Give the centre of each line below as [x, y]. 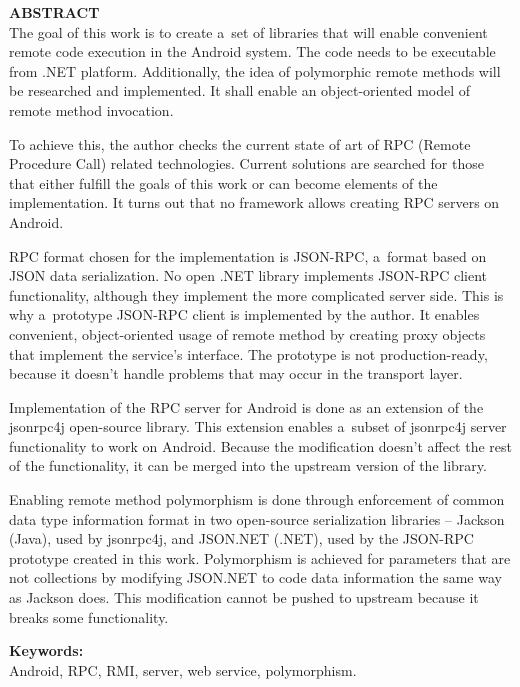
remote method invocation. [91, 109]
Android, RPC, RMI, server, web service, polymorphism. [183, 669]
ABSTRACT [54, 12]
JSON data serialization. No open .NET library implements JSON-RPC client [248, 275]
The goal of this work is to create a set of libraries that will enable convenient [248, 31]
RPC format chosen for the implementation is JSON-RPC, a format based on [248, 255]
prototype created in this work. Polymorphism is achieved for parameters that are [260, 557]
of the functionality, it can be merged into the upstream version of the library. [248, 465]
